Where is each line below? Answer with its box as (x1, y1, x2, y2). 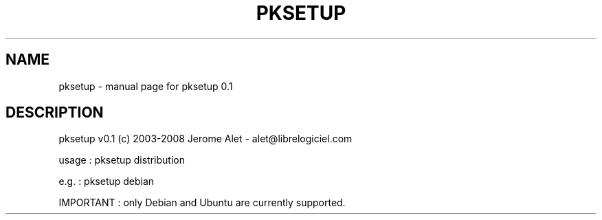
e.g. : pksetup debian (58, 175, 155, 188)
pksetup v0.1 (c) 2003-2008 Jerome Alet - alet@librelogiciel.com (58, 133, 353, 145)
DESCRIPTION (5, 104, 104, 122)
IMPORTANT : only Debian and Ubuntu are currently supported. (58, 197, 346, 209)
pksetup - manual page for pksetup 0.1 (58, 80, 233, 92)
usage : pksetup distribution (58, 154, 185, 166)
